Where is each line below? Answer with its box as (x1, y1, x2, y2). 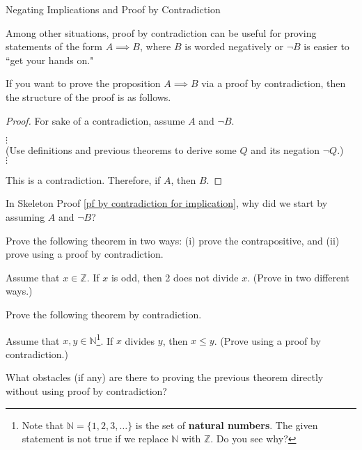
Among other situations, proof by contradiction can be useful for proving (6, 25, 317, 40)
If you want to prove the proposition (6, 76, 161, 91)
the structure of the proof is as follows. (6, 89, 171, 104)
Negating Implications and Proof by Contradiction (6, 2, 221, 16)
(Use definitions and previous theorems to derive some (6, 143, 237, 157)
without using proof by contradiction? (6, 383, 167, 398)
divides (125, 333, 155, 348)
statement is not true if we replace (22, 431, 168, 446)
